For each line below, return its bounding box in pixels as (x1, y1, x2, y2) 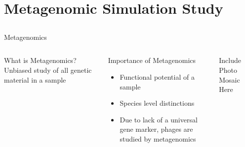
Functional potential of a (120, 71, 195, 82)
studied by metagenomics (120, 133, 196, 144)
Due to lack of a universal (120, 114, 198, 124)
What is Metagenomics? (4, 55, 77, 65)
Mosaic (219, 74, 240, 85)
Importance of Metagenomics (108, 55, 196, 65)
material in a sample (4, 74, 66, 85)
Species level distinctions (120, 98, 195, 108)
